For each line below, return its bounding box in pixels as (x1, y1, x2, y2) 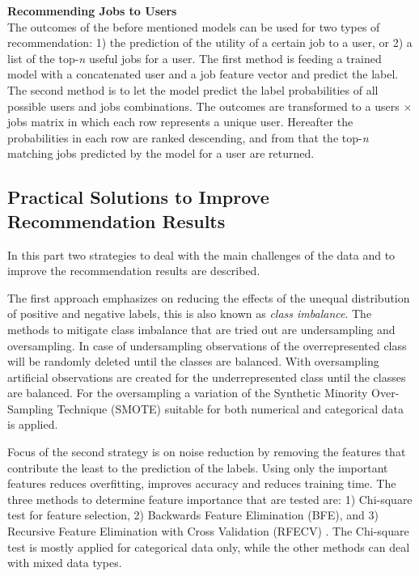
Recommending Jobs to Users (7, 2, 177, 19)
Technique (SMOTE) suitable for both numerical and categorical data (57, 400, 404, 417)
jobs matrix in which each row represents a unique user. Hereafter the (7, 113, 353, 130)
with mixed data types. (7, 554, 122, 571)
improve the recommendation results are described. (7, 262, 260, 279)
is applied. (7, 416, 58, 433)
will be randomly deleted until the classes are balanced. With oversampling (7, 353, 379, 370)
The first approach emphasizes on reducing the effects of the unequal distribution (7, 289, 410, 306)
